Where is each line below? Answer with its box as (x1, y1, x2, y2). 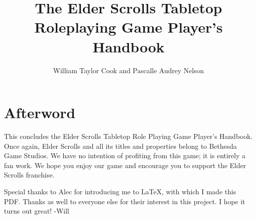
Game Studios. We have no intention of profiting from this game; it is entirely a (4, 150, 246, 161)
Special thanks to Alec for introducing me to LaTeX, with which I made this (4, 186, 236, 196)
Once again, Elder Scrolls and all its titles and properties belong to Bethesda (4, 140, 237, 151)
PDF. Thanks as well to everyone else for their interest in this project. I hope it (4, 196, 246, 206)
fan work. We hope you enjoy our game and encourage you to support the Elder (4, 160, 246, 170)
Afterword (4, 102, 76, 123)
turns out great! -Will (4, 206, 70, 216)
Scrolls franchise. (4, 170, 55, 180)
